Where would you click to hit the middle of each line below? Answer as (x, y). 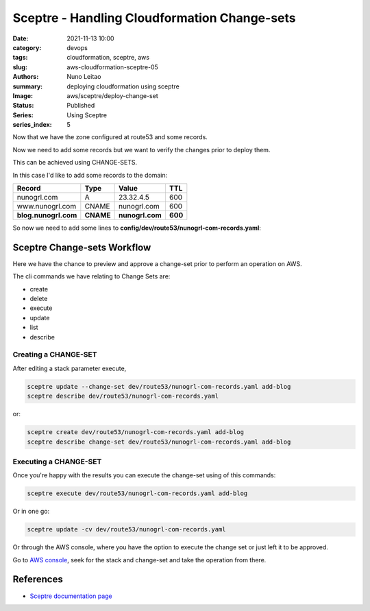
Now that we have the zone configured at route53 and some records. (110, 137)
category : (27, 47)
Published (81, 106)
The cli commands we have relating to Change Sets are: (91, 276)
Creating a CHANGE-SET (55, 355)
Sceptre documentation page (71, 596)
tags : (20, 58)
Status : (23, 106)
